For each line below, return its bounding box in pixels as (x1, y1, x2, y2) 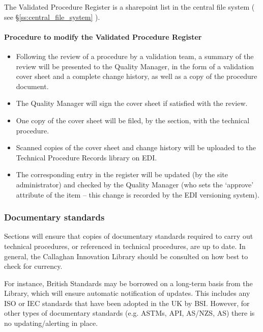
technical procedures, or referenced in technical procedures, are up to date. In (4, 240, 246, 251)
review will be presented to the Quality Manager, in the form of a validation (16, 61, 254, 71)
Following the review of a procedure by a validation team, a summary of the (16, 50, 254, 61)
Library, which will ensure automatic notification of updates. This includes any (4, 288, 250, 298)
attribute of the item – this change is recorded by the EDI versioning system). (16, 189, 259, 200)
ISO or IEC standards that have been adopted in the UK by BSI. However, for (4, 297, 250, 308)
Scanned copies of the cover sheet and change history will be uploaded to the (16, 142, 256, 153)
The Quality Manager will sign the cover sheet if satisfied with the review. (16, 98, 248, 108)
